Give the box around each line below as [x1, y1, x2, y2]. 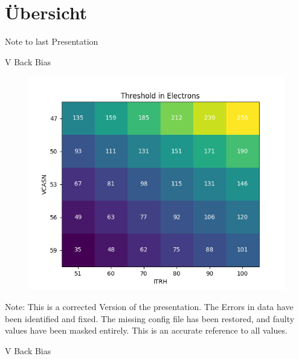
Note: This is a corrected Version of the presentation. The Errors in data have [5, 300, 294, 313]
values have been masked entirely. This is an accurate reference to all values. [5, 324, 288, 337]
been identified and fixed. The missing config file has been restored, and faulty [5, 312, 295, 325]
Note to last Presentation [5, 35, 98, 48]
